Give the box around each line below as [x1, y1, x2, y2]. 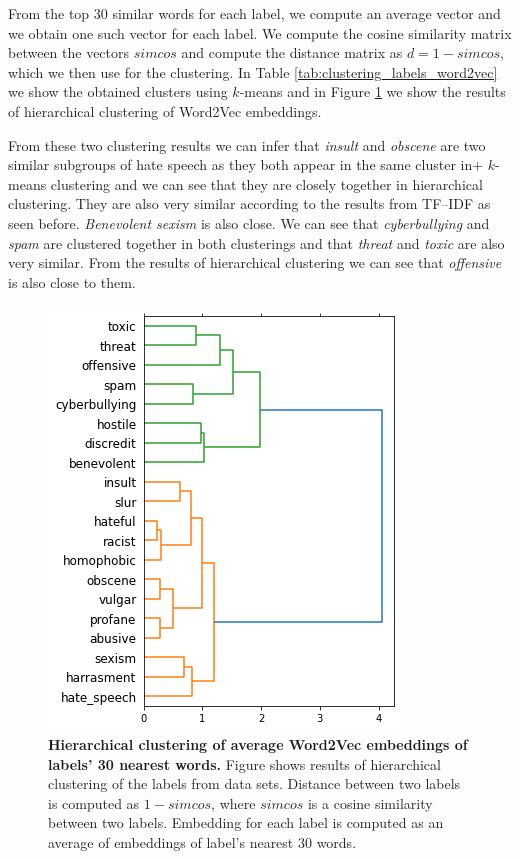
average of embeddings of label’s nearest [48, 831, 294, 852]
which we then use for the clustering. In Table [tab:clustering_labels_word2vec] [8, 61, 498, 82]
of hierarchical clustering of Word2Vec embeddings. [8, 100, 322, 121]
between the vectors [8, 42, 130, 63]
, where [211, 792, 256, 813]
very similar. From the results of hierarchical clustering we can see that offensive [8, 252, 502, 273]
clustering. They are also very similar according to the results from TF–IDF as [8, 193, 491, 214]
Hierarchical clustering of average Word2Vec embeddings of [48, 733, 468, 754]
